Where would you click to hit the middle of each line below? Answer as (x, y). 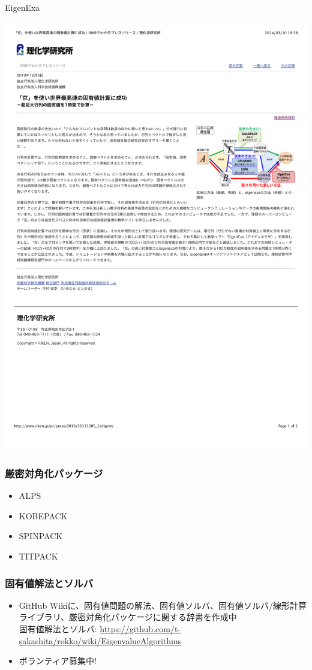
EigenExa (22, 7)
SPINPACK (41, 536)
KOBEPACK (43, 515)
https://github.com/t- (140, 629)
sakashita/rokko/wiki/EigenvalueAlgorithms (100, 640)
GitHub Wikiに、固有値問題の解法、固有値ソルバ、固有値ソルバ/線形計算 (163, 605)
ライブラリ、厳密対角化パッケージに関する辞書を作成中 (128, 617)
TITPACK (38, 556)
